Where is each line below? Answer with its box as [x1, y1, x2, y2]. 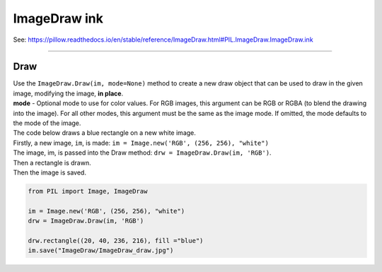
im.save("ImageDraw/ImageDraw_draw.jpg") [28, 247, 174, 254]
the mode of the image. [13, 119, 81, 127]
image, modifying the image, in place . [13, 89, 124, 97]
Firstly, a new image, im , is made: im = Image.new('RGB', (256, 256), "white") [13, 138, 269, 147]
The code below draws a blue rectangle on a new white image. [13, 129, 196, 137]
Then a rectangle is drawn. [13, 158, 91, 167]
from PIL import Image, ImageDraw [28, 187, 148, 195]
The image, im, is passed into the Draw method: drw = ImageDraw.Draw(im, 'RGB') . [13, 148, 272, 157]
